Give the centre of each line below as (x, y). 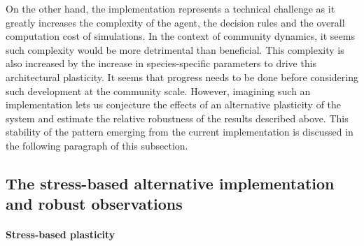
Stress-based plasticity (61, 234)
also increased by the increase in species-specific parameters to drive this (161, 63)
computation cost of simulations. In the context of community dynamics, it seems (180, 36)
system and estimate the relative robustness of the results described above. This (177, 118)
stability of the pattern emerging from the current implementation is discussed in (180, 132)
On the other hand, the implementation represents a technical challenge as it (170, 8)
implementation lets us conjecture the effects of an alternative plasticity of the (174, 104)
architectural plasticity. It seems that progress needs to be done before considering (182, 77)
